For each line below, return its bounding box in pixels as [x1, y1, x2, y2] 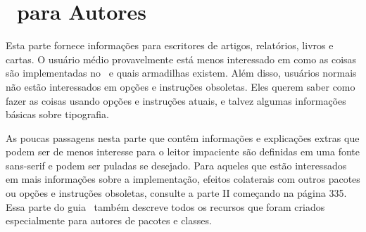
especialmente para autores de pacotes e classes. [6, 213, 212, 228]
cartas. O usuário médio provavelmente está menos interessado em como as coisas [6, 51, 357, 66]
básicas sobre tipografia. [6, 107, 109, 122]
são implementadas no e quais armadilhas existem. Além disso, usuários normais [6, 65, 357, 80]
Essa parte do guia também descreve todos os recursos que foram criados [6, 199, 325, 214]
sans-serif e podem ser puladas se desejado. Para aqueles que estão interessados [6, 157, 347, 172]
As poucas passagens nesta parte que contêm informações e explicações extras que [6, 130, 360, 145]
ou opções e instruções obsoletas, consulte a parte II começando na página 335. [6, 186, 347, 200]
